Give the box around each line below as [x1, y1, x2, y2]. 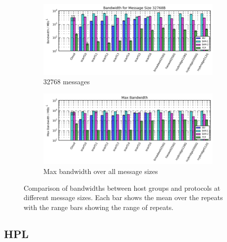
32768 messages [43, 76, 90, 87]
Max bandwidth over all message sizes [43, 166, 158, 176]
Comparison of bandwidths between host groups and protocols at [24, 182, 221, 193]
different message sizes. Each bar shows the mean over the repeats [24, 192, 223, 203]
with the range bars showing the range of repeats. [24, 202, 174, 212]
